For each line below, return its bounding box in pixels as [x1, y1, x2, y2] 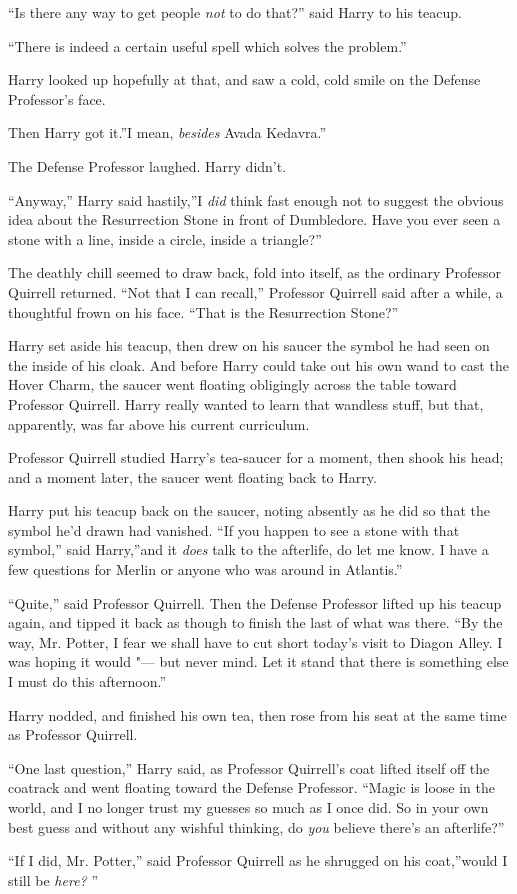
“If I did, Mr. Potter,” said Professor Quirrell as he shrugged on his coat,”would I [8, 850, 508, 871]
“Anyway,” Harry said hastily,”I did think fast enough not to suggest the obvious [8, 189, 504, 210]
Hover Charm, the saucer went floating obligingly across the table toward [8, 374, 457, 395]
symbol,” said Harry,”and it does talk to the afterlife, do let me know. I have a [8, 539, 489, 560]
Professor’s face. [8, 88, 106, 109]
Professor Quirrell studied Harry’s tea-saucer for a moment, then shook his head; [8, 447, 504, 468]
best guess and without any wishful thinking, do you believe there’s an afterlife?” [8, 816, 505, 837]
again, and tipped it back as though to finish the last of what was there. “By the [8, 612, 503, 633]
